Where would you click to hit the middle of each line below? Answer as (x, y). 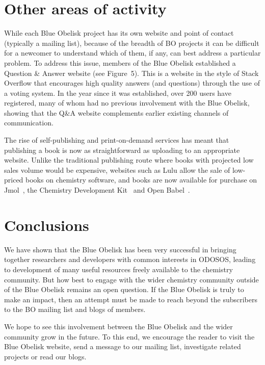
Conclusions (47, 225)
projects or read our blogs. (45, 356)
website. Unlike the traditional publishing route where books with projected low (129, 160)
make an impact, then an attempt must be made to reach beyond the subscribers (131, 299)
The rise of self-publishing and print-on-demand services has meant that (117, 140)
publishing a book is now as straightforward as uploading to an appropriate (122, 150)
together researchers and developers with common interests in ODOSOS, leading (130, 259)
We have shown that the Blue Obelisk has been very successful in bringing (120, 249)
